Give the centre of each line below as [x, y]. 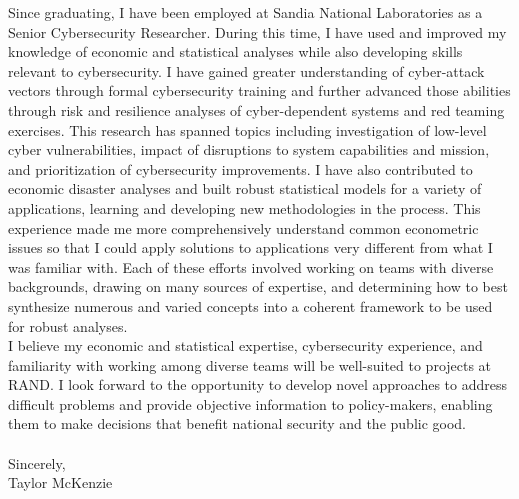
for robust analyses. [68, 325]
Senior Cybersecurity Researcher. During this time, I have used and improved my [257, 31]
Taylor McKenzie [60, 482]
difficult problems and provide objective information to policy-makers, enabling [250, 403]
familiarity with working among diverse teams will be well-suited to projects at [250, 364]
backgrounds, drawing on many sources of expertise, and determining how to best [258, 286]
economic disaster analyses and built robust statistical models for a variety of [245, 188]
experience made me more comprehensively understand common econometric [243, 227]
